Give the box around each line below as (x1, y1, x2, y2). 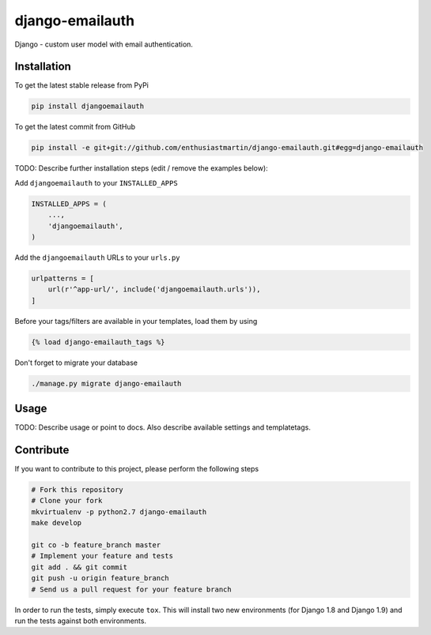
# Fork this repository (31, 486, 124, 494)
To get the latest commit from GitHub (14, 122, 136, 132)
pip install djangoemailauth (31, 102, 145, 111)
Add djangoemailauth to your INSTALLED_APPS (14, 178, 178, 187)
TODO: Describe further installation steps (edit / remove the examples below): (14, 163, 268, 173)
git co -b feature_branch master (31, 540, 161, 549)
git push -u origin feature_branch (31, 573, 169, 583)
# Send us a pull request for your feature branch (31, 584, 233, 594)
